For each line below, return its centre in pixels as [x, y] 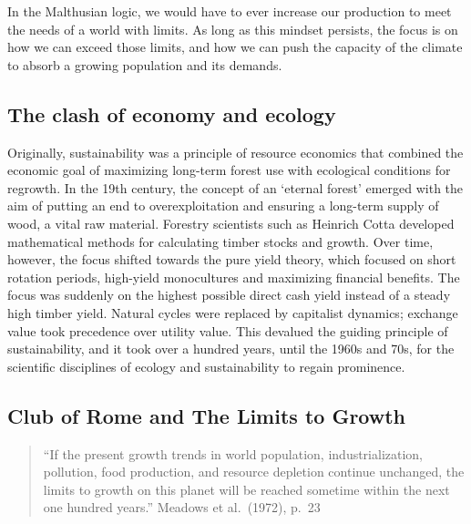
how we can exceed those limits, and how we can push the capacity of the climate [235, 47]
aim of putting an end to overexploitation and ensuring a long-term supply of [223, 205]
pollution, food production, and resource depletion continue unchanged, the [254, 472]
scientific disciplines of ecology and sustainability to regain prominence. [206, 366]
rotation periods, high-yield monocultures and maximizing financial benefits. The [234, 277]
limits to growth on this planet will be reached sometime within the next [246, 489]
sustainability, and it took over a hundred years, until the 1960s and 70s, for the [231, 349]
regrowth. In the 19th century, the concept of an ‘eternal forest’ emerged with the [235, 187]
